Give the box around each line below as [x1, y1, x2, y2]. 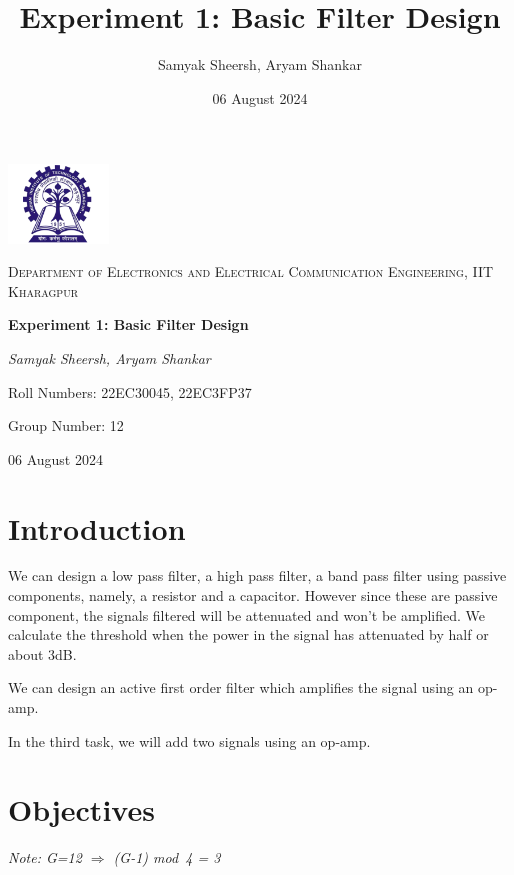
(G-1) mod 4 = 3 [113, 847, 221, 868]
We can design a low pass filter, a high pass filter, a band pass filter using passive [8, 565, 507, 586]
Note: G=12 [8, 847, 82, 868]
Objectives [8, 789, 155, 830]
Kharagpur [8, 280, 78, 301]
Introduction [8, 507, 186, 548]
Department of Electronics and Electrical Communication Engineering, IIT [8, 261, 494, 282]
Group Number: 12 [8, 415, 124, 436]
